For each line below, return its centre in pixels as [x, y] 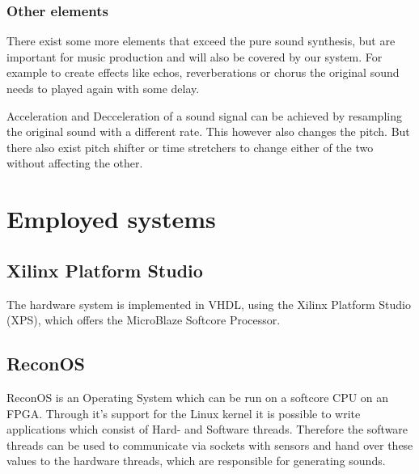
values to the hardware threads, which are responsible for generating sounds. [196, 461]
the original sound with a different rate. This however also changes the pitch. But [208, 131]
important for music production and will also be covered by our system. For [195, 56]
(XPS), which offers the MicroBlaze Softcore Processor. [144, 320]
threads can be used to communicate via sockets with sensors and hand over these [210, 444]
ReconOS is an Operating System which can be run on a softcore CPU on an [198, 397]
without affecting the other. [75, 163]
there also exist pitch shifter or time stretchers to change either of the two [190, 147]
